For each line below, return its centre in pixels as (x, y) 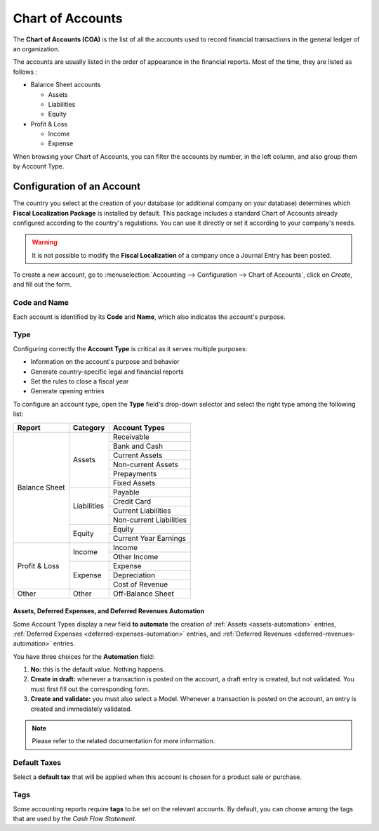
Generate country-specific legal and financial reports (107, 372)
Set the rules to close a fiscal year (80, 381)
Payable (126, 492)
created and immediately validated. (81, 709)
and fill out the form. (42, 284)
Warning (45, 242)
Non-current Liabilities (150, 520)
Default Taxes (37, 763)
